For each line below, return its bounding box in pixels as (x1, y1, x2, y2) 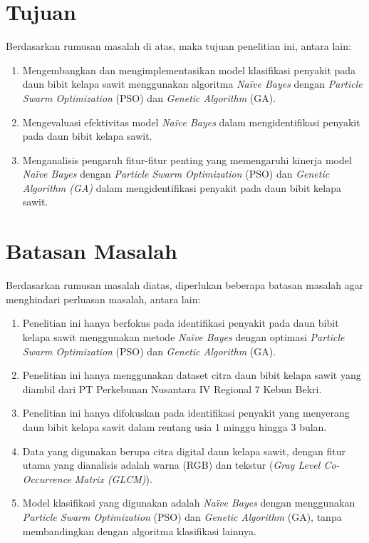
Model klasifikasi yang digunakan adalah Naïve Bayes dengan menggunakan (22, 495, 355, 510)
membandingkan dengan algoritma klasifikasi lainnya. (22, 523, 256, 538)
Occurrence (22, 471, 71, 486)
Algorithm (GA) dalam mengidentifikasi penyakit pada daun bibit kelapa (22, 180, 341, 195)
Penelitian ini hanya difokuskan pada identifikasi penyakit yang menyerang (22, 405, 350, 420)
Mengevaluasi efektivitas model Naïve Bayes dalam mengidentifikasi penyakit (22, 114, 360, 129)
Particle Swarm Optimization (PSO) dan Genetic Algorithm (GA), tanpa (22, 509, 342, 524)
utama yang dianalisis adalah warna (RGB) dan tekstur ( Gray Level (22, 457, 321, 472)
